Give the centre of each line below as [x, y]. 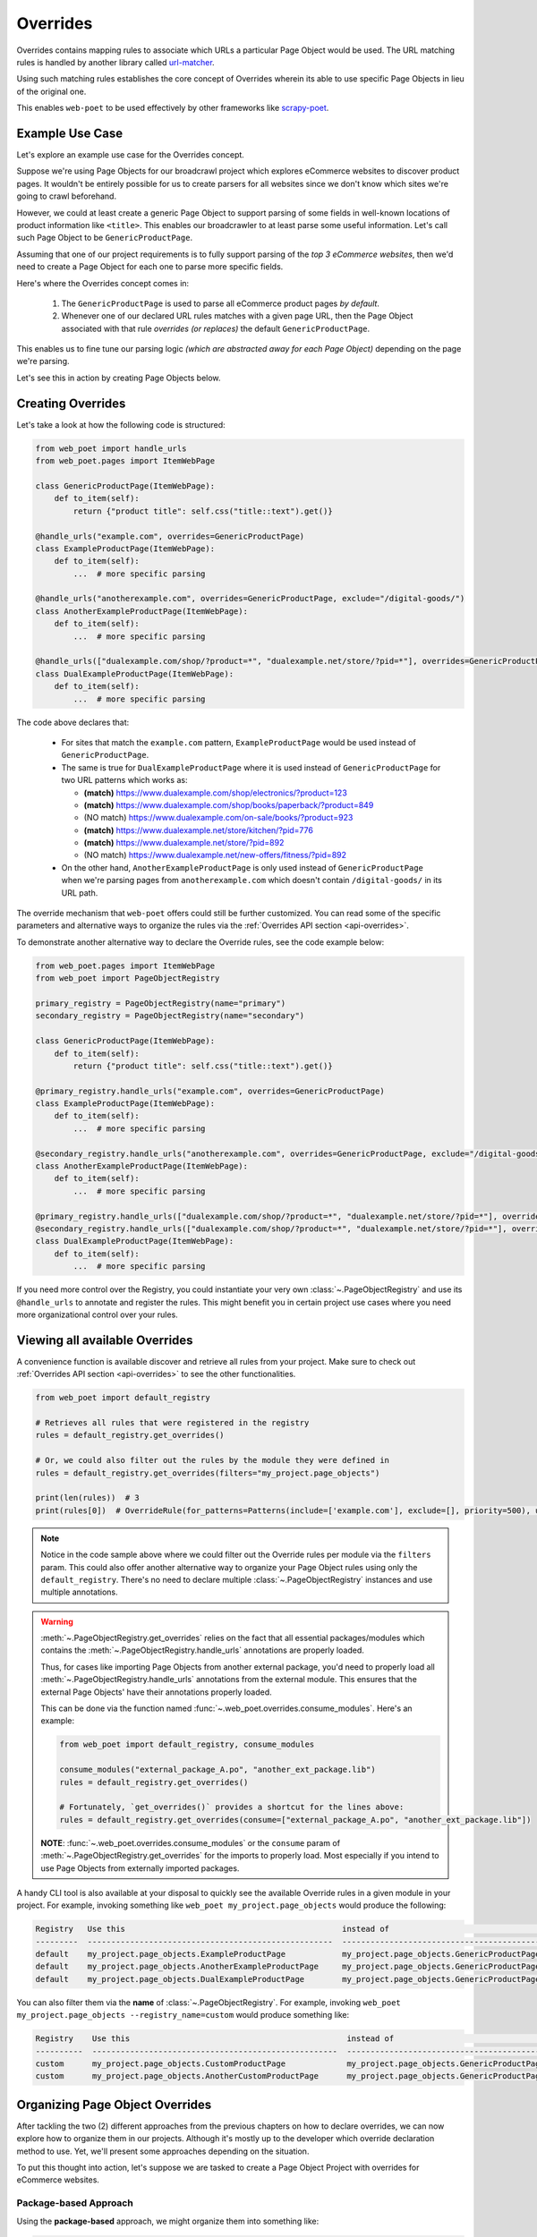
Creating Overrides [71, 403]
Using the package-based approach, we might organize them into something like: [168, 2221]
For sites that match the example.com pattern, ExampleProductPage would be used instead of [239, 742]
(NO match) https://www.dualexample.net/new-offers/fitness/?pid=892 [215, 855]
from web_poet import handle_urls [111, 448]
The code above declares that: [73, 722]
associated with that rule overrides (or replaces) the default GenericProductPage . [216, 328]
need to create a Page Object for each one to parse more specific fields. [150, 267]
